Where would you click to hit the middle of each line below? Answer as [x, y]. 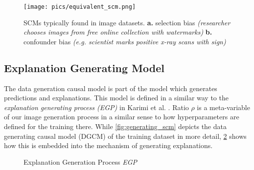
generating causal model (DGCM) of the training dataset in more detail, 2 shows [125, 136]
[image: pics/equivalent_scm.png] [80, 7]
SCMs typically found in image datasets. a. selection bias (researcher [127, 22]
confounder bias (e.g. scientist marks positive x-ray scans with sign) [125, 41]
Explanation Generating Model [84, 67]
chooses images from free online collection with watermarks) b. [118, 32]
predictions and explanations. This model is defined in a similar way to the [116, 98]
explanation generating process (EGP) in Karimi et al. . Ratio [96, 107]
